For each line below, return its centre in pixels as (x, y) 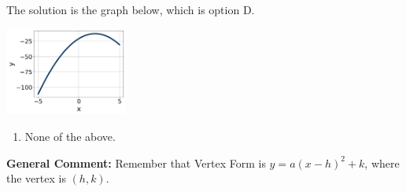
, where (382, 162)
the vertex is (36, 178)
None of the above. (70, 136)
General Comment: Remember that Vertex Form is (136, 162)
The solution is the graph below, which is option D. (131, 9)
